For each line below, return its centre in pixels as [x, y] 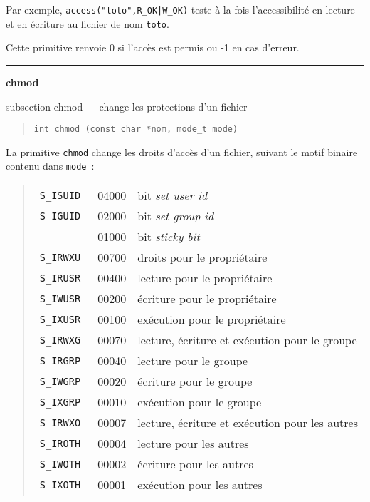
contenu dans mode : [50, 166]
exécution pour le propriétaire [212, 319]
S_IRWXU [60, 257]
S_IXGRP [60, 402]
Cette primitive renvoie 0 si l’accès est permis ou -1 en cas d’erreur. [153, 47]
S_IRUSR [60, 278]
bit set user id [173, 195]
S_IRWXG [60, 340]
